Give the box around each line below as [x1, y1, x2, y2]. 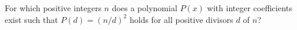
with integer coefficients [207, 2, 292, 14]
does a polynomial [111, 2, 177, 14]
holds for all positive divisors [129, 13, 233, 25]
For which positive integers [5, 2, 102, 14]
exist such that [5, 13, 58, 25]
